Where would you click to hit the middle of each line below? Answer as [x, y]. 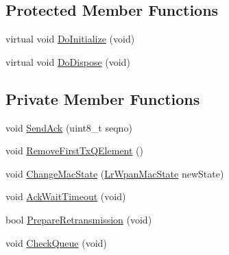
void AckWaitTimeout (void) [66, 196]
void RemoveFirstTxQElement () [74, 150]
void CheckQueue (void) [56, 242]
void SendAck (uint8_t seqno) [69, 127]
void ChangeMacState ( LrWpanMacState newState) [115, 173]
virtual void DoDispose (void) [68, 61]
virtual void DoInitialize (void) [70, 39]
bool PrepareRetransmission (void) [79, 219]
